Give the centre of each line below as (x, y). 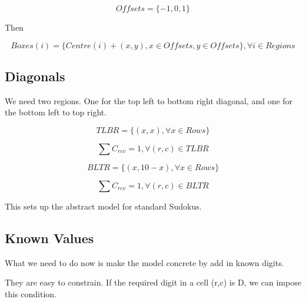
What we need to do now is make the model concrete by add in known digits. (144, 262)
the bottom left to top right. (56, 112)
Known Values (49, 238)
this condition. (31, 293)
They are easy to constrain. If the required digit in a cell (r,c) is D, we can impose (153, 282)
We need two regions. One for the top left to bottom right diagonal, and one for (149, 100)
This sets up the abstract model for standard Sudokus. (103, 206)
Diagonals (35, 76)
